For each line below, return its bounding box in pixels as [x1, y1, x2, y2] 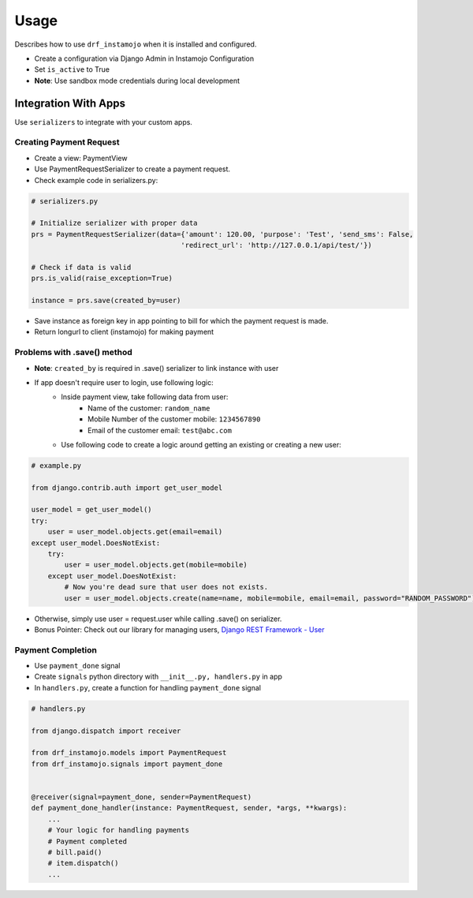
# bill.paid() [47, 847, 102, 856]
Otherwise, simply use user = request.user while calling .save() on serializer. [34, 614, 282, 623]
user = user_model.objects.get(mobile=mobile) [64, 560, 248, 570]
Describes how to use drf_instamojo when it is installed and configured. [14, 39, 257, 49]
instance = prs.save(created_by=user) [31, 296, 181, 305]
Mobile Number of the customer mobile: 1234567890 [88, 414, 261, 424]
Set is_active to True [34, 65, 110, 74]
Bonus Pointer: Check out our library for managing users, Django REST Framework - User [34, 624, 325, 634]
